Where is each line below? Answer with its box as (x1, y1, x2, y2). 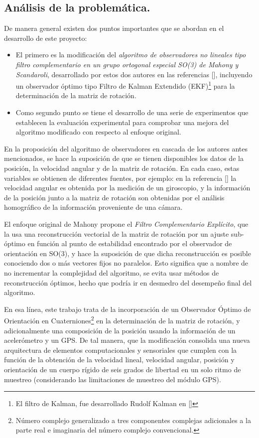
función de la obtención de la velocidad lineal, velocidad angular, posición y (4, 354, 235, 365)
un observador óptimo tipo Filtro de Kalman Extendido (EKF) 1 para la (15, 79, 235, 91)
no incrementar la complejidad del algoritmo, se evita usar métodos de (4, 267, 219, 278)
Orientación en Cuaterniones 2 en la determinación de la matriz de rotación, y (4, 314, 240, 325)
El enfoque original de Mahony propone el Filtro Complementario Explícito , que (4, 218, 249, 229)
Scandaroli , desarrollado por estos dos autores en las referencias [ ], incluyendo (15, 69, 253, 79)
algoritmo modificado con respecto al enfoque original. (15, 127, 181, 137)
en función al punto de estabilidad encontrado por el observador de (27, 238, 232, 249)
